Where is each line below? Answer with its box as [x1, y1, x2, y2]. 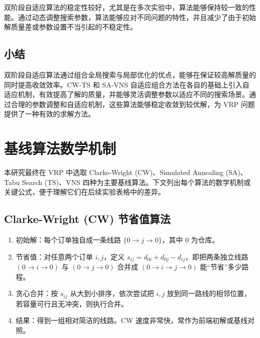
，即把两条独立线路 [185, 251, 248, 261]
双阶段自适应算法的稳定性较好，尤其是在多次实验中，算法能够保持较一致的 [4, 2, 249, 12]
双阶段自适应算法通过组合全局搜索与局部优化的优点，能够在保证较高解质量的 [4, 69, 256, 79]
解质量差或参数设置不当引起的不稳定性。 [4, 21, 137, 32]
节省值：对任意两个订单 [15, 251, 93, 261]
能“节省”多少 [199, 261, 242, 272]
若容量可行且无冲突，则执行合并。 [15, 298, 128, 308]
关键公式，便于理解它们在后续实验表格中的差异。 [4, 186, 165, 197]
